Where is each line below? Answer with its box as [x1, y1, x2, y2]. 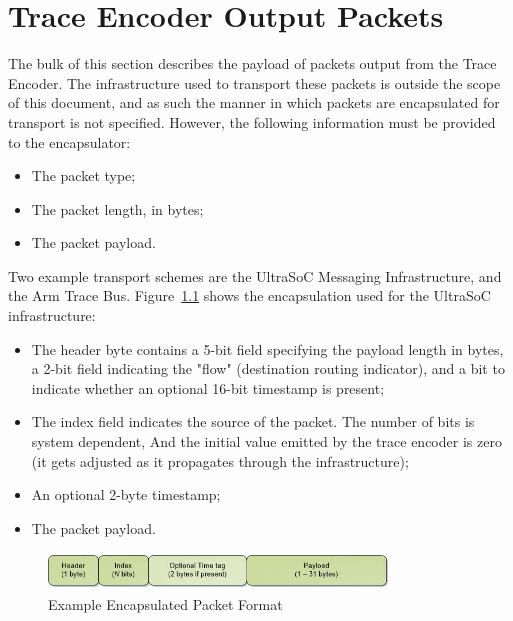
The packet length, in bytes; [31, 198, 204, 219]
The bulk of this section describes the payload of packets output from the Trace [8, 53, 497, 74]
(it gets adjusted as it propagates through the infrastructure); [31, 450, 409, 471]
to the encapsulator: [8, 131, 131, 152]
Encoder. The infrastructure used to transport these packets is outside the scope [8, 72, 501, 93]
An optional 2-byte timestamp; [31, 484, 221, 505]
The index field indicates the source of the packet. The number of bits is [31, 411, 475, 432]
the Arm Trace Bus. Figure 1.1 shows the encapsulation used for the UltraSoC [8, 285, 491, 306]
